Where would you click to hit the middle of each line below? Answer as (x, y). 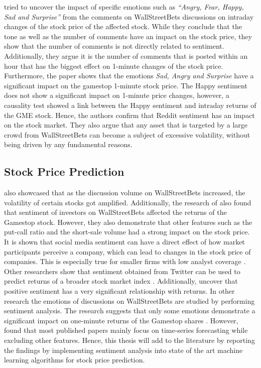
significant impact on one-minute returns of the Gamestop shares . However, (121, 320)
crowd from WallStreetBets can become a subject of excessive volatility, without (127, 134)
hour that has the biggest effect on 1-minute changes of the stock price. (114, 66)
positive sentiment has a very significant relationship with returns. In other (119, 291)
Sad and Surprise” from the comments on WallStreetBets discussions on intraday (129, 16)
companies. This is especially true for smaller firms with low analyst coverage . (125, 261)
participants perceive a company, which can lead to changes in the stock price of (127, 251)
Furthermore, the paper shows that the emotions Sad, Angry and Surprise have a (129, 76)
